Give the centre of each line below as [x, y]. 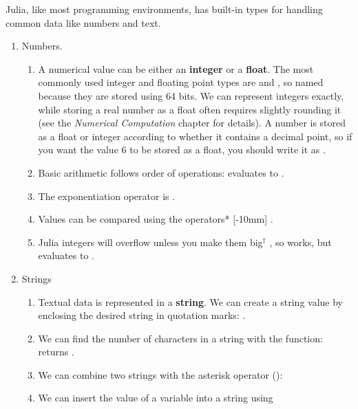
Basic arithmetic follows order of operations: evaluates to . [161, 172]
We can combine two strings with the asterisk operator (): [160, 374]
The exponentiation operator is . [107, 196]
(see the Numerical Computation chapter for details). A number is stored [192, 123]
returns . [56, 352]
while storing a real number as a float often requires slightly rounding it [190, 109]
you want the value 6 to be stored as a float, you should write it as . [182, 150]
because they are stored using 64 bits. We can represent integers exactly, [191, 95]
